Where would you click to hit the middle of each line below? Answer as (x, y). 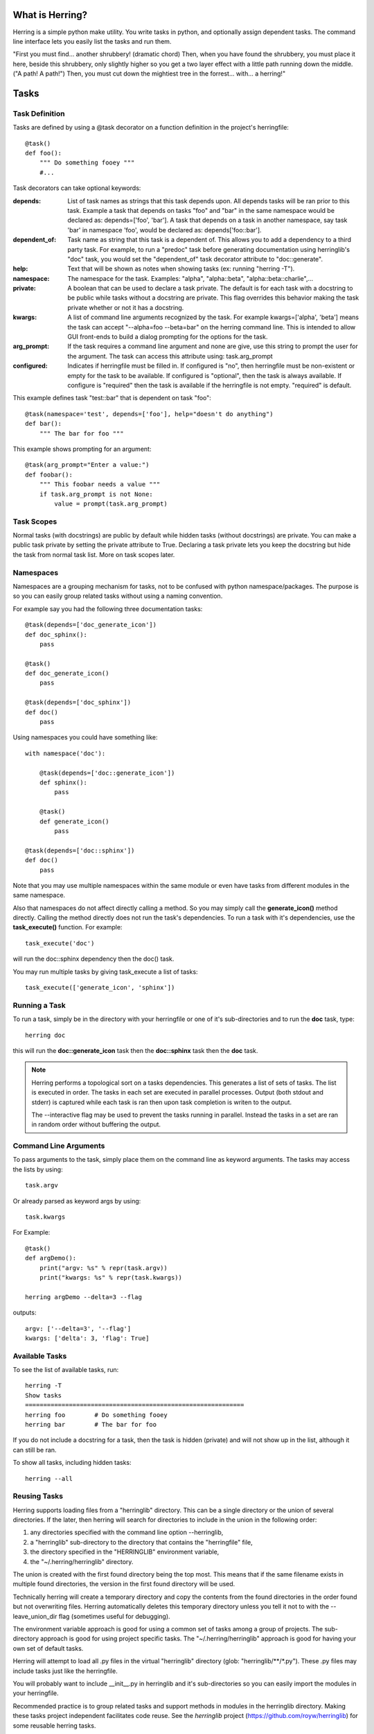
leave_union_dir (35, 1616)
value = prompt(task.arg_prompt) (111, 504)
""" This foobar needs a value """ (100, 484)
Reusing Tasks (38, 1496)
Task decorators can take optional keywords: (77, 188)
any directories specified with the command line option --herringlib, (127, 1532)
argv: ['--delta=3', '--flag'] (78, 1329)
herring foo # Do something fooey (96, 1415)
